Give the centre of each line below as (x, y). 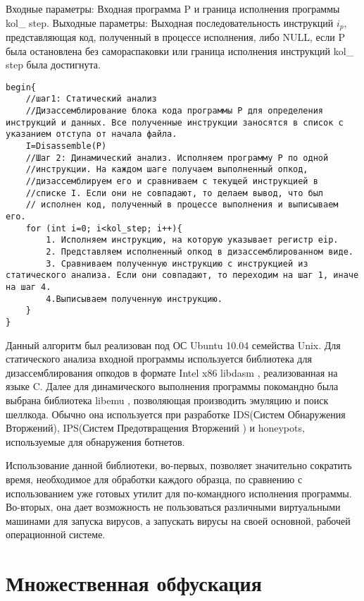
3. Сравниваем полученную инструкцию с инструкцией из (177, 263)
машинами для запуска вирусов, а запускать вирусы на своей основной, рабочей (178, 520)
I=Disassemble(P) (66, 146)
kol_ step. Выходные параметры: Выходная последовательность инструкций (170, 22)
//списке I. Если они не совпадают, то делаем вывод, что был (175, 193)
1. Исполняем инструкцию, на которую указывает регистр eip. (192, 240)
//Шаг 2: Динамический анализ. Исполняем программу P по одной (177, 158)
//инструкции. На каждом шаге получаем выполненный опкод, (167, 170)
